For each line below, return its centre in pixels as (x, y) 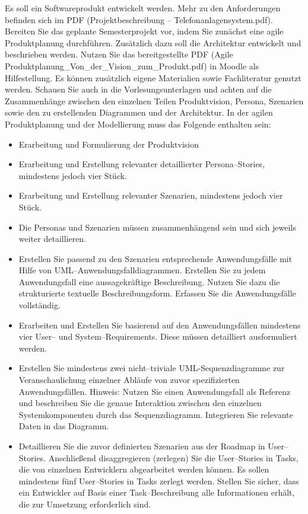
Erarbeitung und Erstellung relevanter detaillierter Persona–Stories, (142, 164)
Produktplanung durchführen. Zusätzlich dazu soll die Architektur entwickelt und (153, 42)
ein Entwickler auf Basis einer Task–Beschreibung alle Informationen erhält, (157, 492)
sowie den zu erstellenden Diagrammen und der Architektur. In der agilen (139, 112)
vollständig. (39, 305)
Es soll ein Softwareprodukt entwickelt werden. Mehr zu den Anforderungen (143, 8)
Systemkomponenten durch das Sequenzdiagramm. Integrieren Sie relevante (156, 414)
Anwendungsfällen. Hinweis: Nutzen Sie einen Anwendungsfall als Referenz (155, 391)
